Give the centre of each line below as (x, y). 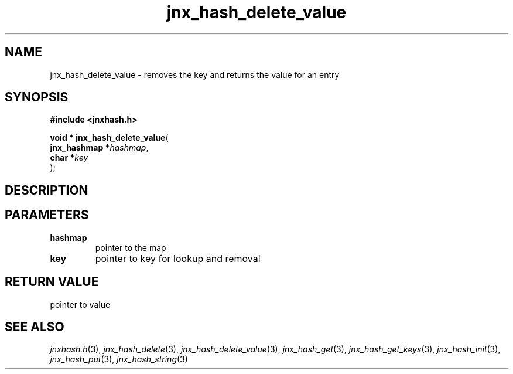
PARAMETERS (47, 215)
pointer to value (80, 304)
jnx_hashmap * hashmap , (99, 148)
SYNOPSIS (37, 97)
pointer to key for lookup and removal (178, 258)
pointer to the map (131, 247)
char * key (69, 158)
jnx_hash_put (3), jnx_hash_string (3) (119, 359)
